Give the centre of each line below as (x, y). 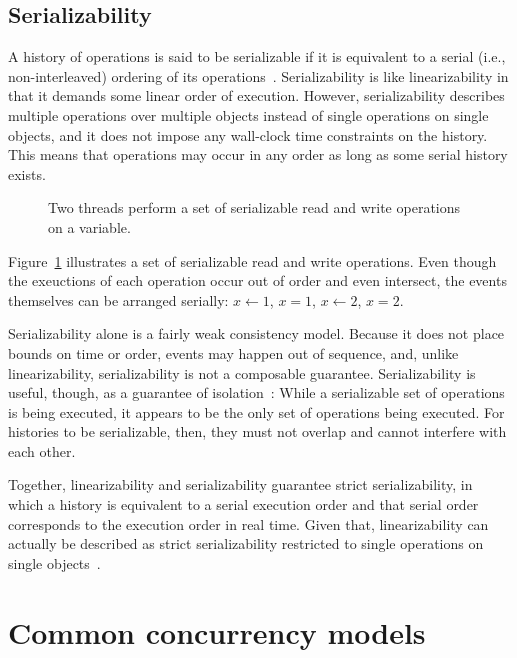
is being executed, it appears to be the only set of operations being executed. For (256, 411)
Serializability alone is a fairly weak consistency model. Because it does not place (256, 333)
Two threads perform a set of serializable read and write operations (254, 207)
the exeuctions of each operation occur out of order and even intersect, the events (257, 280)
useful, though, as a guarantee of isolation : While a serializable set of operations (256, 392)
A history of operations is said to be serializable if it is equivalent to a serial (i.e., (257, 56)
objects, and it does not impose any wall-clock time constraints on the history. (248, 134)
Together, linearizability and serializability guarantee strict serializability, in (240, 484)
